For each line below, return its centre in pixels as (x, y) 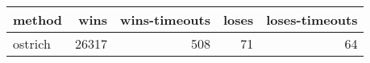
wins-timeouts (165, 20)
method (38, 20)
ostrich (32, 43)
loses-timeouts (312, 20)
